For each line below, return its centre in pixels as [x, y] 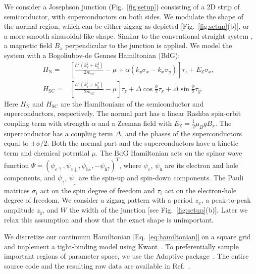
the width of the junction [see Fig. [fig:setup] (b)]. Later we [158, 209]
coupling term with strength [47, 123]
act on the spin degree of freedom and [97, 190]
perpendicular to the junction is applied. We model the [149, 45]
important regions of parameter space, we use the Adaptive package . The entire [126, 256]
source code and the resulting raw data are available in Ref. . [97, 265]
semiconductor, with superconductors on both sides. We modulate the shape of [124, 16]
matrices [17, 190]
